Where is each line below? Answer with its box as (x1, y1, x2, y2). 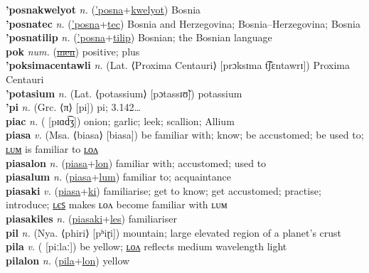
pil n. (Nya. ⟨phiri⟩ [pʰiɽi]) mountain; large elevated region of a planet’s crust (6, 225, 342, 240)
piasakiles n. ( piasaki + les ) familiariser (6, 210, 177, 225)
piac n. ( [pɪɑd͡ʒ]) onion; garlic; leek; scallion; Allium (6, 113, 235, 128)
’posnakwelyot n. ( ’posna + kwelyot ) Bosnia (6, 2, 201, 16)
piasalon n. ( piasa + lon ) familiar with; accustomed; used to (6, 155, 267, 170)
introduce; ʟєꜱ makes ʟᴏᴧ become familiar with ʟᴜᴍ (6, 197, 228, 212)
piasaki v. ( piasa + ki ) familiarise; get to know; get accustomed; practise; (6, 183, 321, 198)
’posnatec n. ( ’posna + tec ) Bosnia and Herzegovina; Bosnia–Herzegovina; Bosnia (6, 16, 360, 31)
